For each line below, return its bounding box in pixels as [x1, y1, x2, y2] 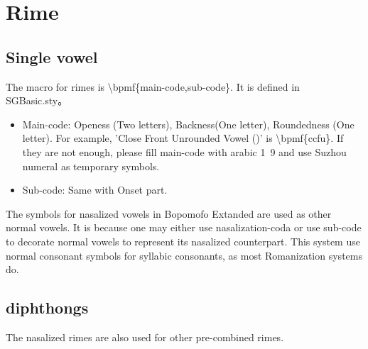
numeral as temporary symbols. [22, 158, 160, 173]
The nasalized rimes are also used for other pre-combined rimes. [6, 329, 284, 344]
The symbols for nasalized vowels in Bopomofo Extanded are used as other [6, 206, 332, 221]
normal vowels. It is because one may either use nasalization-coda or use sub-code [6, 220, 362, 235]
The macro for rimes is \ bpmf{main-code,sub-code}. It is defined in [6, 79, 300, 94]
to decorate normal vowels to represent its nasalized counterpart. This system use [6, 233, 360, 248]
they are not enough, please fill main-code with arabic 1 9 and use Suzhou [22, 144, 347, 159]
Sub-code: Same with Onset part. [22, 182, 168, 197]
